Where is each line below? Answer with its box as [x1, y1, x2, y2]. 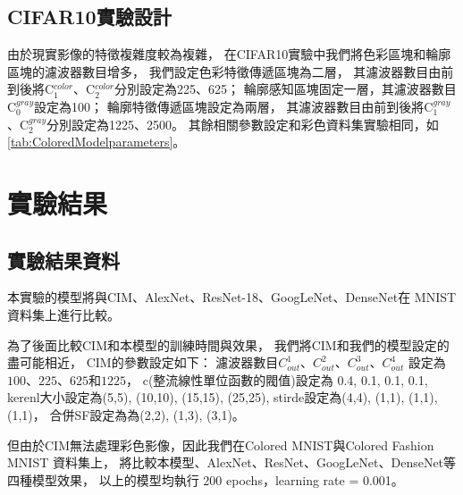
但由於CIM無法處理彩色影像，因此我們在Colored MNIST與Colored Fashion [7, 435, 434, 454]
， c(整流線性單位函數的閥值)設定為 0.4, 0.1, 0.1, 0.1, [126, 370, 428, 389]
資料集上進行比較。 [7, 305, 120, 323]
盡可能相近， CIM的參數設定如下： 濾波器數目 [7, 353, 279, 372]
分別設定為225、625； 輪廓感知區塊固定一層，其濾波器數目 [114, 80, 457, 98]
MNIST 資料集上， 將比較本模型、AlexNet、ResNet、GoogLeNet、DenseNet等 [7, 453, 457, 472]
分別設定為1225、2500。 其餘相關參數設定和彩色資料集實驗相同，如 [46, 114, 439, 133]
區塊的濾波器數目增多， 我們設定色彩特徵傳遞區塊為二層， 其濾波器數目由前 [7, 62, 454, 80]
